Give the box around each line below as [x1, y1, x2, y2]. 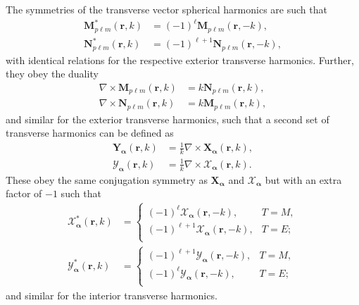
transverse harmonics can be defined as [6, 125, 174, 140]
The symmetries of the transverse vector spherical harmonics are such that [6, 2, 327, 16]
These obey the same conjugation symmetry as [6, 172, 208, 187]
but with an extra [265, 172, 342, 187]
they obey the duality [6, 66, 99, 81]
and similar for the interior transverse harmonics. [6, 287, 218, 302]
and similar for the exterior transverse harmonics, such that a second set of [6, 111, 329, 126]
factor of [6, 186, 42, 201]
